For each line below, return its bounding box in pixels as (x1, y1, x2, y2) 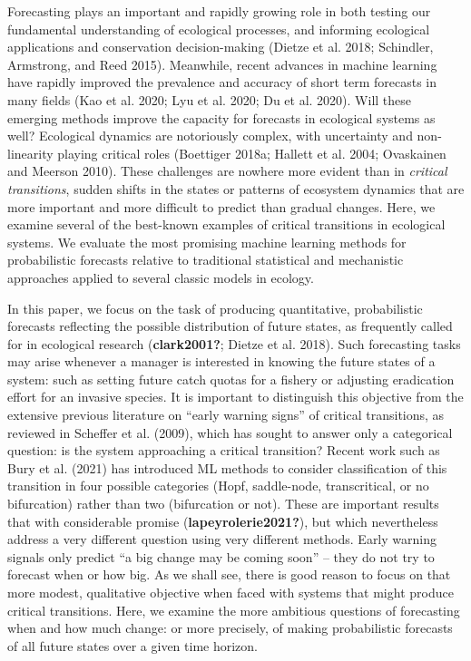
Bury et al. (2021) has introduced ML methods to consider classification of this (7, 458, 447, 477)
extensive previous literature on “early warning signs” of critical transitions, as (7, 405, 445, 424)
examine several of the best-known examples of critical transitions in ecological (7, 215, 446, 234)
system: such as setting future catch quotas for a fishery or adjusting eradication (7, 369, 455, 388)
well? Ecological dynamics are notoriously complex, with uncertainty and (7, 126, 413, 145)
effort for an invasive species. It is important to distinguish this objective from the (7, 387, 464, 406)
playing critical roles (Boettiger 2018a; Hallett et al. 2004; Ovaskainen (57, 143, 446, 162)
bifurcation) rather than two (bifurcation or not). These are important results (7, 494, 439, 513)
